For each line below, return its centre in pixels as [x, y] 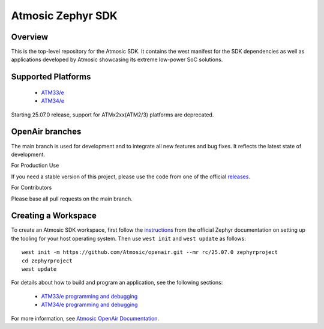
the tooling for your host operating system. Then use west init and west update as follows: [128, 238]
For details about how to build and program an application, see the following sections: [117, 283]
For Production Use [35, 166]
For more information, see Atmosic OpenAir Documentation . [85, 318]
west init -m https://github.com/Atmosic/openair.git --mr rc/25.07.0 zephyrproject [150, 252]
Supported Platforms [51, 77]
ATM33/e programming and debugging [89, 296]
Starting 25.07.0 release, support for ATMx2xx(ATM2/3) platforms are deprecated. [112, 115]
